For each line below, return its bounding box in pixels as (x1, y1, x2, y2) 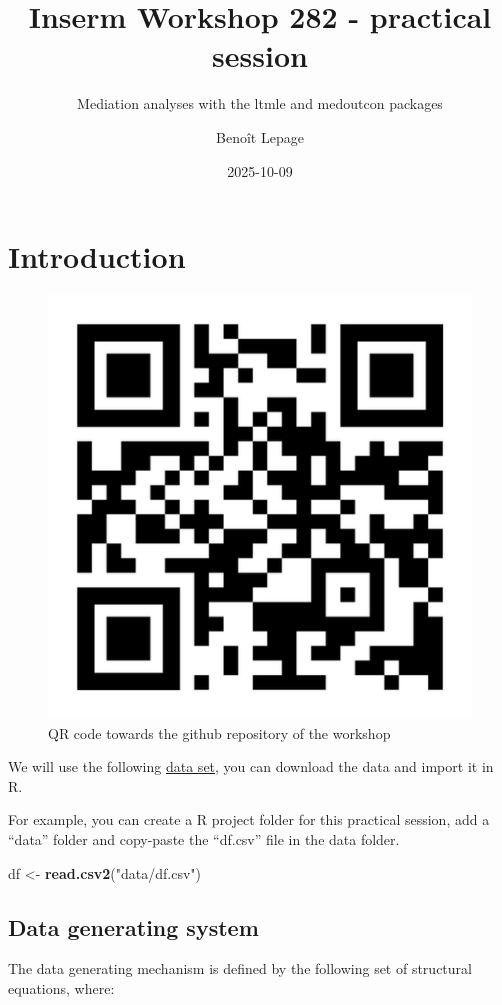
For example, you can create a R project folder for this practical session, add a (8, 809, 490, 830)
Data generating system (8, 911, 259, 942)
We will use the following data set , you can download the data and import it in (8, 756, 494, 777)
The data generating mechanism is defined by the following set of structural (8, 958, 472, 979)
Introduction (8, 236, 186, 277)
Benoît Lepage (216, 126, 304, 147)
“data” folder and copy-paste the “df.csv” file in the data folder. (8, 829, 400, 849)
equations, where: (8, 977, 115, 998)
